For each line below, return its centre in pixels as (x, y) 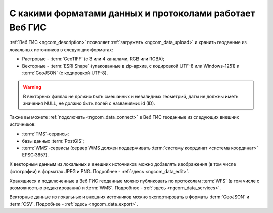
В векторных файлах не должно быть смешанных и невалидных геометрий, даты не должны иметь (131, 96)
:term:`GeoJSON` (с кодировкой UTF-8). (65, 73)
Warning (32, 87)
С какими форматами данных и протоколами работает (132, 13)
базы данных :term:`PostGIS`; (53, 141)
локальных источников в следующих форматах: (61, 49)
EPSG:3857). (35, 155)
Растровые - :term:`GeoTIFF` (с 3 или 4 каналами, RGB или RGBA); (93, 59)
